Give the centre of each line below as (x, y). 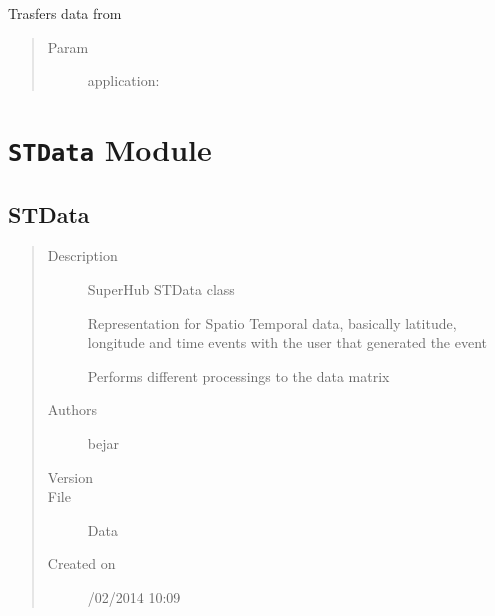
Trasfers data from (65, 13)
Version (70, 476)
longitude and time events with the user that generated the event (287, 342)
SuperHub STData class (161, 289)
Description (82, 255)
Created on (81, 563)
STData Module (110, 148)
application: (123, 80)
